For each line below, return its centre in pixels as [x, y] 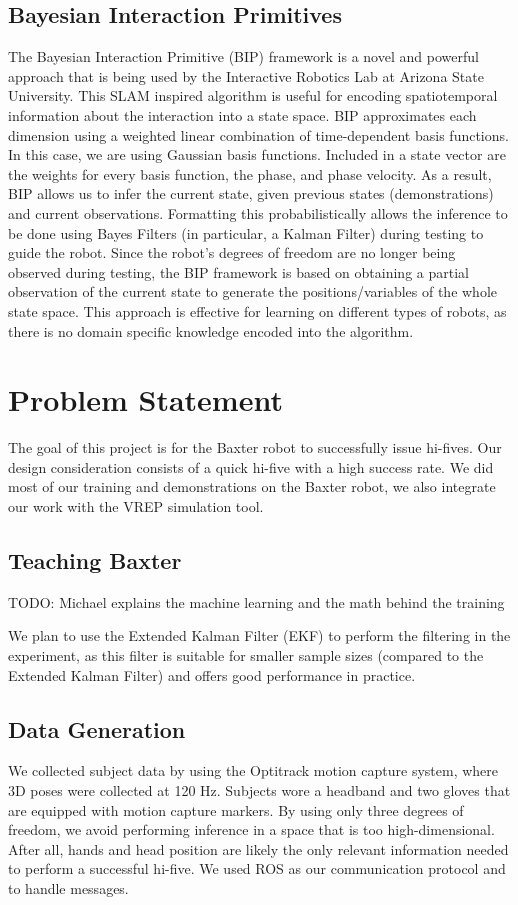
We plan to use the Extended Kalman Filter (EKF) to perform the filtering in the [259, 635]
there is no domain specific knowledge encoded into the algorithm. [211, 330]
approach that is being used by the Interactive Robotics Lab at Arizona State [246, 75]
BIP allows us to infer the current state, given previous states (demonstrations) [251, 193]
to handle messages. [68, 887]
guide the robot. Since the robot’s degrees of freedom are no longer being [232, 252]
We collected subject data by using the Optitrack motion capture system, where [253, 770]
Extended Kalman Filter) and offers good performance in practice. [212, 674]
